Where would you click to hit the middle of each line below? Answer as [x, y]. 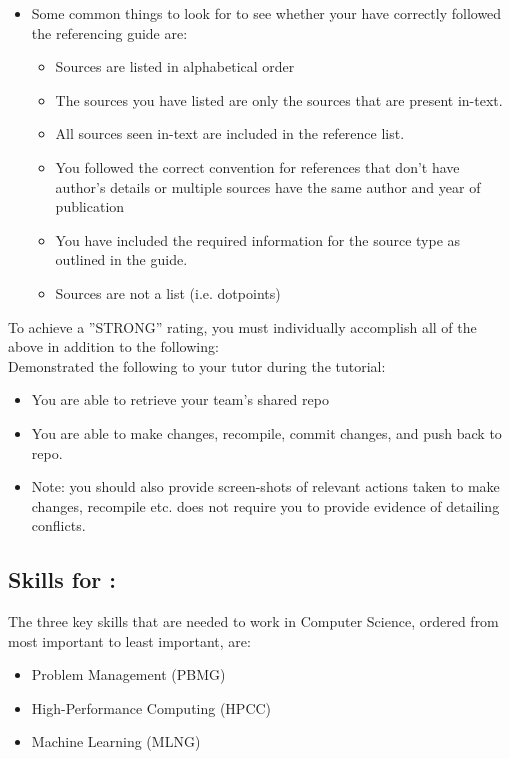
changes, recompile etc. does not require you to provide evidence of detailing [265, 505]
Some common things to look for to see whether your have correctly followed [266, 13]
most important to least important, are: [129, 640]
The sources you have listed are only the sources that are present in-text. [279, 99]
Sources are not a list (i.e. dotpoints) [168, 292]
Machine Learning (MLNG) [116, 741]
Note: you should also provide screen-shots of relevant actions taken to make [265, 486]
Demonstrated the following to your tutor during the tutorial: [197, 365]
